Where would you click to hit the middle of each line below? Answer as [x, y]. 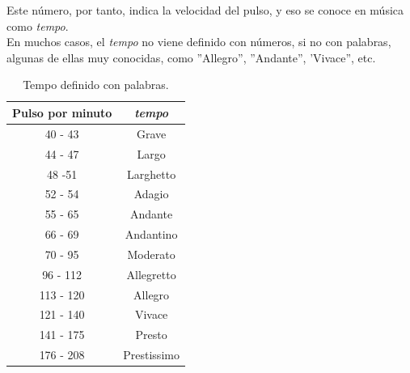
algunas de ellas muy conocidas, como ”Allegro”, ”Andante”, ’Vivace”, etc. [191, 57]
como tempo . [38, 25]
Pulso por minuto [62, 112]
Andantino [151, 234]
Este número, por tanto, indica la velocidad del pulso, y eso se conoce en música [205, 10]
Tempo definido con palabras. [96, 85]
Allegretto [151, 274]
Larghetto [152, 174]
